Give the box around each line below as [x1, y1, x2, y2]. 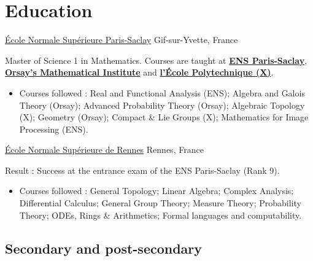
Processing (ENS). [19, 122, 88, 135]
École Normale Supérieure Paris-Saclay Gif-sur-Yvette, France [5, 33, 238, 46]
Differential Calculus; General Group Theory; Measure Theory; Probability [19, 197, 301, 209]
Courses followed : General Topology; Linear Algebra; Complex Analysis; [19, 184, 294, 197]
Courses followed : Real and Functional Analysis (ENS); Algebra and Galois [19, 86, 305, 99]
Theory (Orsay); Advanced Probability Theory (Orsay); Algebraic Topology [19, 98, 305, 111]
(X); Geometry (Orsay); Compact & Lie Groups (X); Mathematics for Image [19, 111, 309, 123]
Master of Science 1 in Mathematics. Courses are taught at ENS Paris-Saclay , [5, 53, 307, 66]
